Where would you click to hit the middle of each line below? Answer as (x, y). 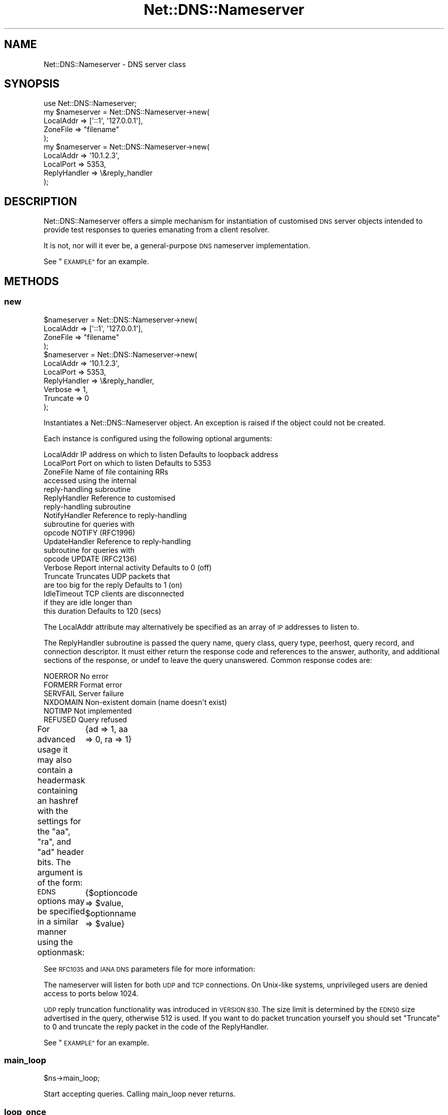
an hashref (58, 800)
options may (61, 901)
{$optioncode (111, 893)
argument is (60, 872)
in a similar (58, 921)
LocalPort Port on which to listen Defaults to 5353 (127, 463)
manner (52, 931)
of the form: (60, 882)
